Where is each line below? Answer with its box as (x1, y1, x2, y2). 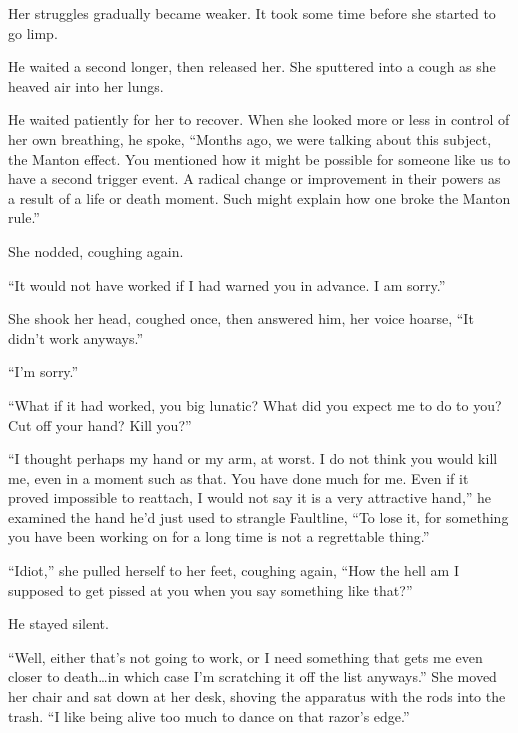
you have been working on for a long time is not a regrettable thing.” (8, 526, 430, 547)
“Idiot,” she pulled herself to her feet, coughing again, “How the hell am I (8, 560, 459, 581)
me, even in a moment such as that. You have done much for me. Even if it (8, 467, 469, 488)
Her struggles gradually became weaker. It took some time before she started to (8, 3, 496, 23)
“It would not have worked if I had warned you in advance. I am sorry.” (8, 274, 446, 295)
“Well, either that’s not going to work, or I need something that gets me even (8, 646, 483, 667)
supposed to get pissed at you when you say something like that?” (8, 579, 413, 600)
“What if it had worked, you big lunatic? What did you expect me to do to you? (8, 394, 502, 415)
